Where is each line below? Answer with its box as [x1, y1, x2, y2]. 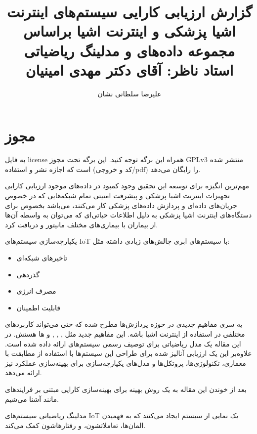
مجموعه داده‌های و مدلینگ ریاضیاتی [24, 40, 235, 60]
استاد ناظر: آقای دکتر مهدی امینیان [25, 59, 234, 80]
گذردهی [16, 269, 40, 279]
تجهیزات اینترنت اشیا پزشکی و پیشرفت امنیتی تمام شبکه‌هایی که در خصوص [5, 190, 230, 200]
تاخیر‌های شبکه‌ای [16, 252, 67, 262]
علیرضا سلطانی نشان [97, 88, 162, 98]
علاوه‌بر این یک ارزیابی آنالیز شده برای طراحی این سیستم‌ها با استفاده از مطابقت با [5, 348, 252, 358]
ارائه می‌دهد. [5, 367, 42, 378]
